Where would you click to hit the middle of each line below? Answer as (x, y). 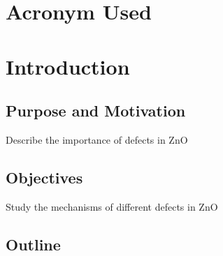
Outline (33, 244)
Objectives (44, 177)
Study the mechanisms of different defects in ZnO (112, 206)
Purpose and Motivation (96, 111)
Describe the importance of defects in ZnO (97, 139)
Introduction (68, 66)
